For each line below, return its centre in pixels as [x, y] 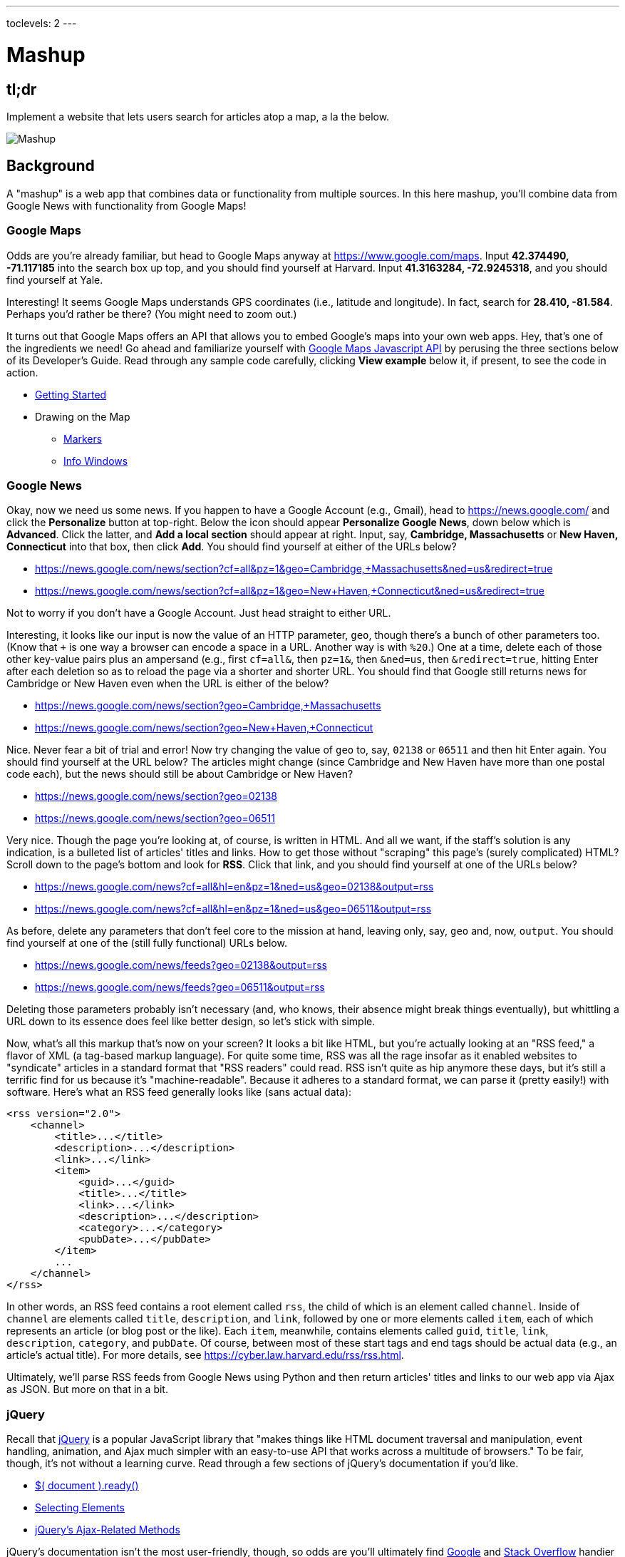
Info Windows [96, 461]
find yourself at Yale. [55, 279]
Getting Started [71, 394]
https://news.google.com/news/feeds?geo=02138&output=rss [181, 965]
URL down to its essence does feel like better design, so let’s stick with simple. [191, 1022]
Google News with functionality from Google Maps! [126, 205]
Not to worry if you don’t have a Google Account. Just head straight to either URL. [199, 613]
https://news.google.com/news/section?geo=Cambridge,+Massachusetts [208, 706]
